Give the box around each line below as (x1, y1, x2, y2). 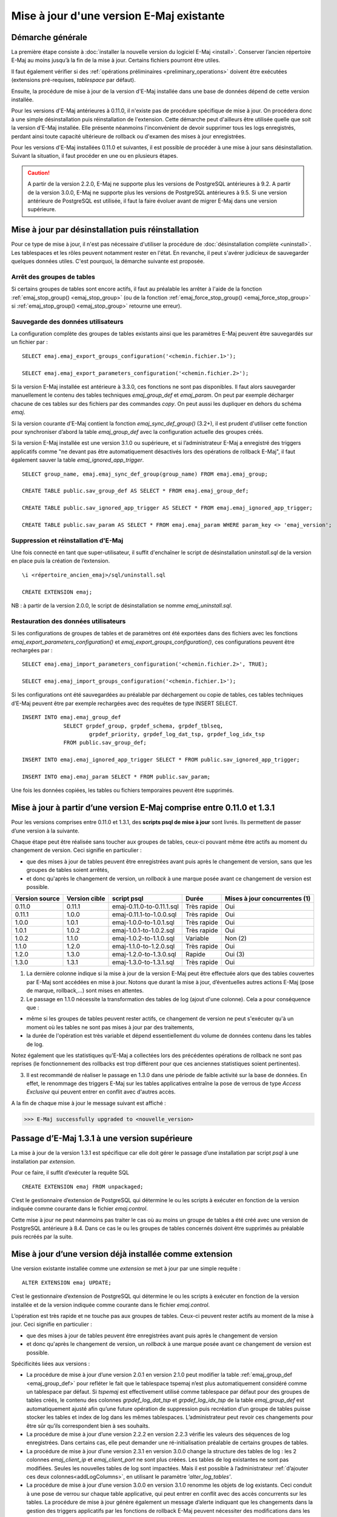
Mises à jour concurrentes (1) (224, 894, 311, 903)
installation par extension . (11, 1158, 76, 1165)
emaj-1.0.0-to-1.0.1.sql (112, 918, 175, 927)
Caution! (27, 169, 50, 176)
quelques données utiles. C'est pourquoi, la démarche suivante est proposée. (11, 258, 205, 265)
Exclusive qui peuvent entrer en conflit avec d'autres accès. (26, 1088, 176, 1095)
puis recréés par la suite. (11, 1233, 73, 1240)
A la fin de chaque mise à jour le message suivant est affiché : (11, 1099, 166, 1107)
